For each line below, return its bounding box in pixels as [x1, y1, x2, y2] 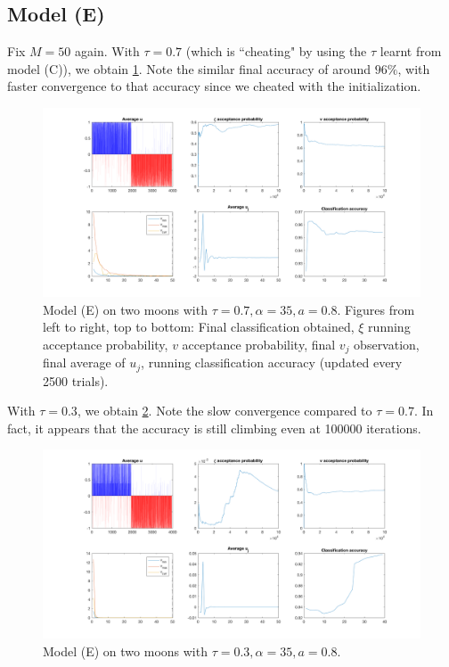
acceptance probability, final [182, 334, 336, 353]
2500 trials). [43, 371, 109, 390]
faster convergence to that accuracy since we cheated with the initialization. [7, 77, 421, 95]
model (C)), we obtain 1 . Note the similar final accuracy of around [7, 59, 371, 78]
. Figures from [337, 300, 415, 318]
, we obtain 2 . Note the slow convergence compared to [77, 401, 372, 420]
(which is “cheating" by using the [185, 42, 367, 61]
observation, [354, 334, 420, 353]
